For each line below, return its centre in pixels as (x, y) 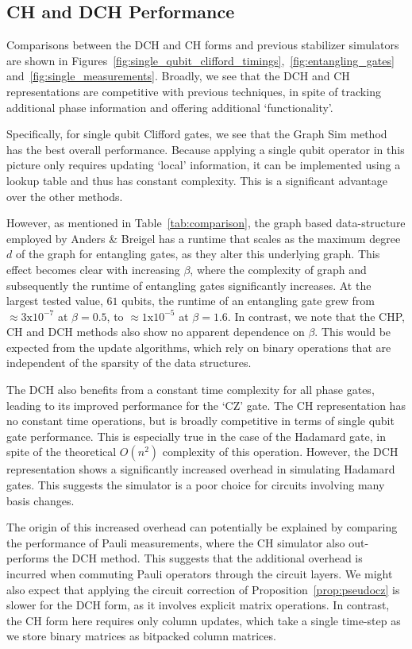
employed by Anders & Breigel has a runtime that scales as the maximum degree (204, 238)
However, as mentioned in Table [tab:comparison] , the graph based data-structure (206, 223)
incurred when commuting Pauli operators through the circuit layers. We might (200, 574)
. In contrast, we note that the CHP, (316, 316)
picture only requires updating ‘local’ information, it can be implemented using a (204, 165)
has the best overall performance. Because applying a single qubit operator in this (206, 149)
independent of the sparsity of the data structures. (129, 363)
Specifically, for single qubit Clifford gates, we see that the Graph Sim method (197, 134)
